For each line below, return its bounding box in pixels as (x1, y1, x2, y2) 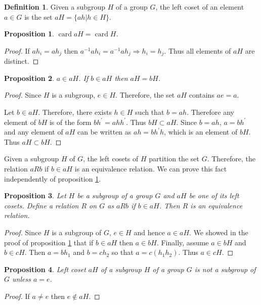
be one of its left (189, 190, 239, 201)
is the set (24, 11, 53, 22)
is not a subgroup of (194, 264, 256, 274)
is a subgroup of (52, 227, 102, 237)
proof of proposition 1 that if (4, 237, 94, 247)
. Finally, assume (156, 237, 209, 247)
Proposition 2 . (4, 72, 54, 83)
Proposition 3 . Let (4, 190, 66, 201)
